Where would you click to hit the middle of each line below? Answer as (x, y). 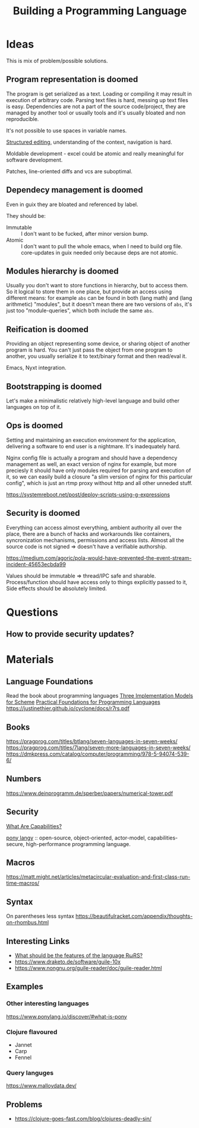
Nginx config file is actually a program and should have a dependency (92, 458)
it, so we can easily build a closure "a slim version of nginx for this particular (99, 477)
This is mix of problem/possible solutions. (57, 61)
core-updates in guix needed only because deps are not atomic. (99, 252)
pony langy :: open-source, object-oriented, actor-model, (76, 838)
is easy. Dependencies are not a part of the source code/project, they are (96, 106)
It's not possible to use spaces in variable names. (67, 130)
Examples (25, 987)
